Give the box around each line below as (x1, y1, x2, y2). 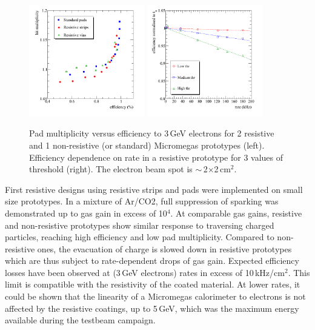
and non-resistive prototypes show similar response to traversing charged (5, 218, 274, 231)
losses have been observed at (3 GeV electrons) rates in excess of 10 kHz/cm (5, 266, 285, 278)
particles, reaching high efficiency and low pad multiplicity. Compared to (5, 231, 274, 243)
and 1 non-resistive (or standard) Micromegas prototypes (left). (29, 138, 265, 151)
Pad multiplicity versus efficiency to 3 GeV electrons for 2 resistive (29, 127, 274, 140)
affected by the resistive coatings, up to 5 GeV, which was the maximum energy (5, 301, 299, 314)
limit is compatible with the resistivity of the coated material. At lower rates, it (5, 278, 300, 291)
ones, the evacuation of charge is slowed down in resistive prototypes (37, 242, 292, 255)
